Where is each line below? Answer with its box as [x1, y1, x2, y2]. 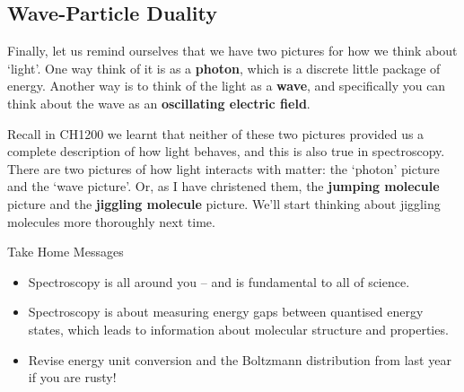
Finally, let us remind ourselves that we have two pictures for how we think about [7, 41, 458, 60]
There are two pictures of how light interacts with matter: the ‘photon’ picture [7, 159, 440, 178]
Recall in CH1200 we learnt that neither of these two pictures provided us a [7, 124, 425, 143]
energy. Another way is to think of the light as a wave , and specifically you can [7, 76, 446, 95]
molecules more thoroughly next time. [7, 212, 215, 231]
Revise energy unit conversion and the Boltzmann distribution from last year [28, 350, 451, 369]
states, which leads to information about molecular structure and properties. [28, 319, 449, 338]
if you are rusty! [28, 368, 117, 387]
